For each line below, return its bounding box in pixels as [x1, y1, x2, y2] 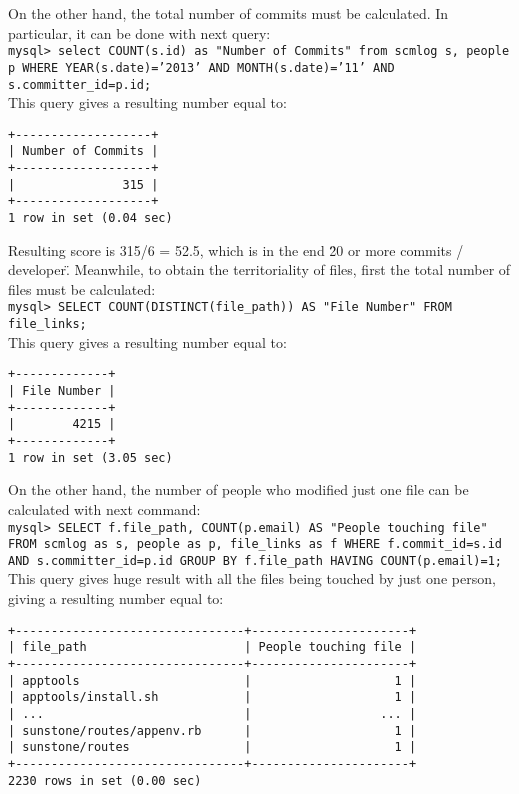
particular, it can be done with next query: [8, 22, 271, 43]
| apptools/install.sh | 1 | [8, 690, 417, 705]
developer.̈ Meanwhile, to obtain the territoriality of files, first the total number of [8, 259, 511, 280]
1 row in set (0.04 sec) [8, 211, 173, 226]
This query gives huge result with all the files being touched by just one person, [8, 568, 496, 589]
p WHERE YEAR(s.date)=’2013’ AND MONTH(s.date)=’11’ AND [8, 60, 395, 75]
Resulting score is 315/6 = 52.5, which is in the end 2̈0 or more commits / [8, 239, 464, 260]
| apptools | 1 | [8, 673, 417, 688]
